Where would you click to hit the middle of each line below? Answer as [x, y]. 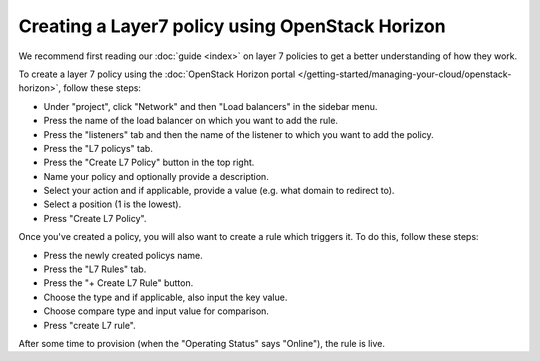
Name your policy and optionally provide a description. [156, 176]
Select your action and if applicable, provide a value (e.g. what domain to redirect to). [219, 191]
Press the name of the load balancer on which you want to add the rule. [191, 121]
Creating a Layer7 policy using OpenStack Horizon [232, 26]
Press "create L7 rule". [89, 325]
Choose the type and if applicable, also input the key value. [165, 297]
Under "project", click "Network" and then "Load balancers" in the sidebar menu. [210, 106]
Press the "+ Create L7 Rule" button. [118, 283]
